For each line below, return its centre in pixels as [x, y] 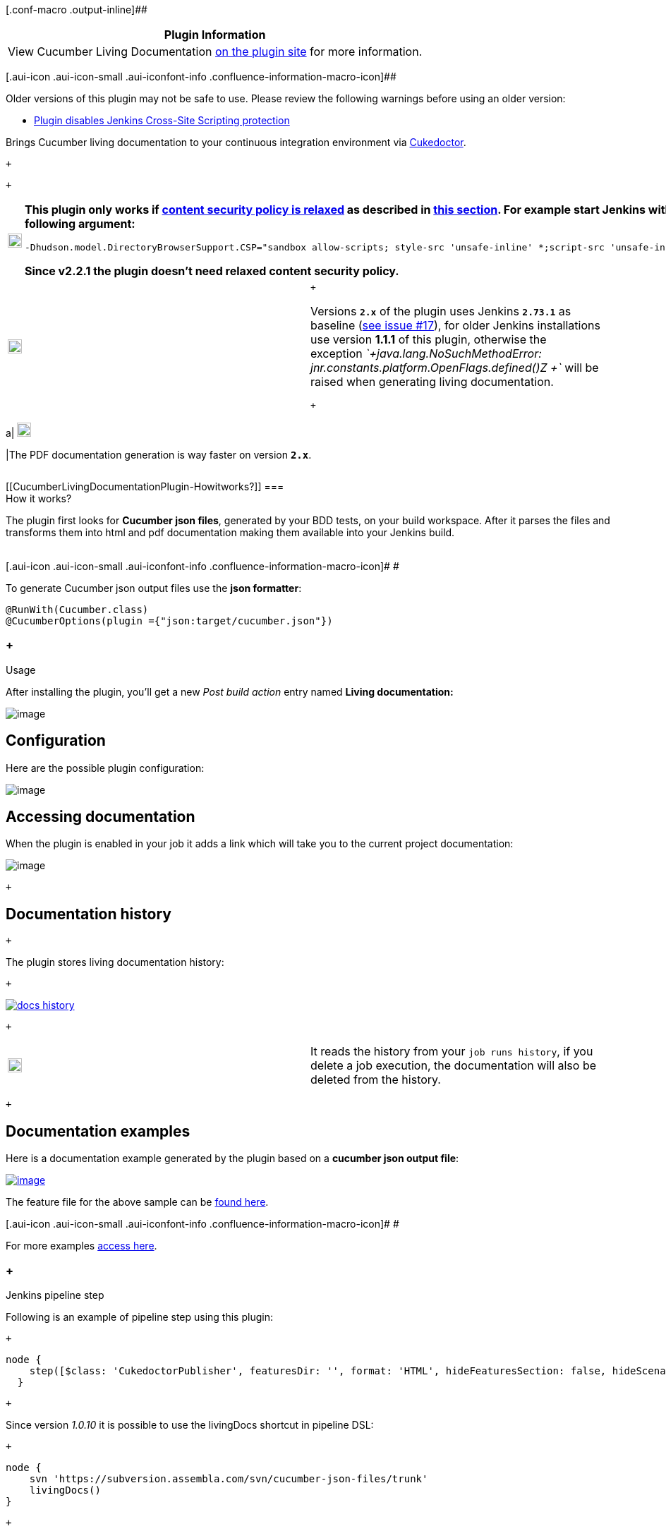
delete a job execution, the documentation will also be [454, 1066]
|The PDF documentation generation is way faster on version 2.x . [159, 455]
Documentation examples [98, 1131]
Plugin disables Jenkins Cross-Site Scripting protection [162, 120]
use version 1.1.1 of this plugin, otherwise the [429, 339]
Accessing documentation [101, 817]
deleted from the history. [376, 1080]
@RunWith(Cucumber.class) [77, 610]
